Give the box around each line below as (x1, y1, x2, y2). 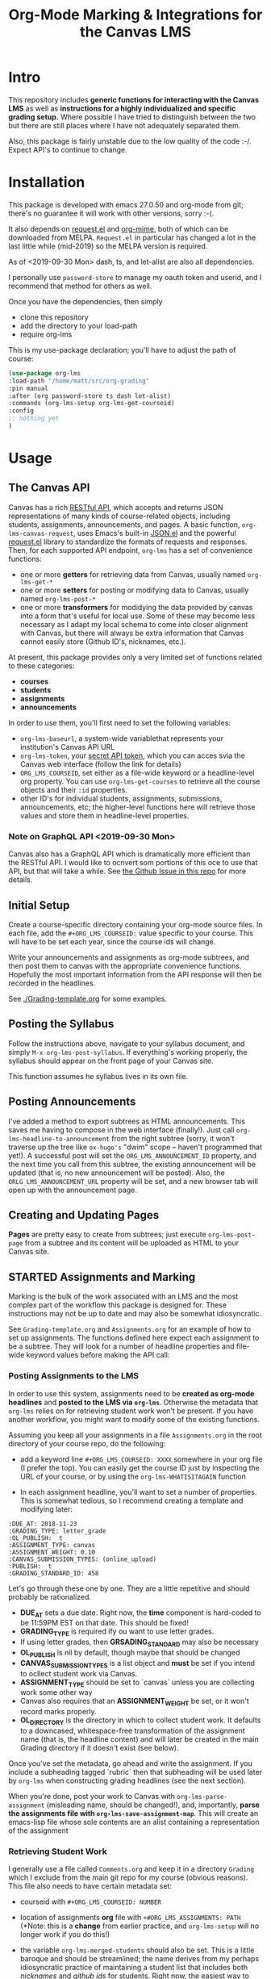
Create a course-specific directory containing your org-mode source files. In (8, 919, 264, 929)
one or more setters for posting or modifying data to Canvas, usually (19, 585, 249, 595)
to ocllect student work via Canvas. (19, 1668, 138, 1678)
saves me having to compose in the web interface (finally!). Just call (8, 1124, 236, 1135)
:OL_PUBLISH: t (8, 1533, 63, 1542)
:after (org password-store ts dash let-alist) (8, 391, 172, 400)
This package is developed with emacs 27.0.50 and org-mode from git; (8, 199, 244, 209)
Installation (8, 174, 85, 191)
